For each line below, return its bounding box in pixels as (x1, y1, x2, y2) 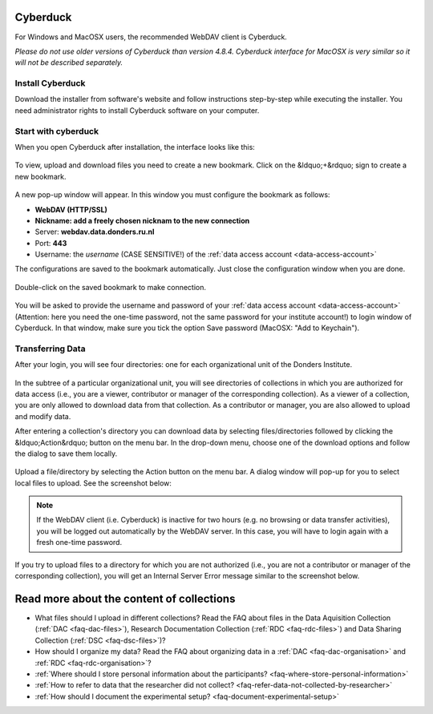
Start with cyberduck (14, 125, 99, 136)
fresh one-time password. (36, 538, 123, 547)
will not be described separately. (14, 58, 123, 67)
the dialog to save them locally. (14, 449, 118, 458)
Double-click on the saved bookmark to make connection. (14, 282, 207, 292)
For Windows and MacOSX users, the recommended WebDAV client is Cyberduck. (14, 32, 288, 42)
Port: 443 (34, 238, 67, 248)
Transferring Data (14, 343, 86, 354)
